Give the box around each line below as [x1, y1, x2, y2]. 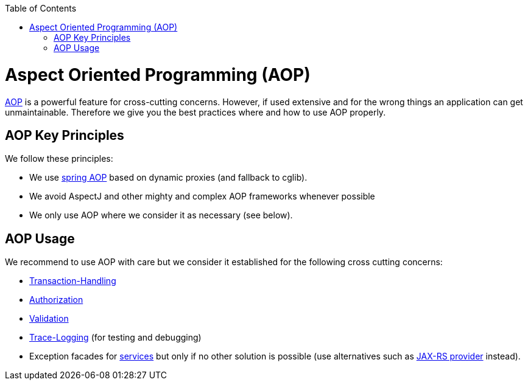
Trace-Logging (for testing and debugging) [29, 332, 202, 343]
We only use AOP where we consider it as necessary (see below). [29, 210, 293, 221]
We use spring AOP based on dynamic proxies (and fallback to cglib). [29, 172, 308, 183]
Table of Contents [5, 3, 77, 13]
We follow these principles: [5, 153, 113, 164]
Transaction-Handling [29, 276, 116, 286]
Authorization [29, 294, 83, 305]
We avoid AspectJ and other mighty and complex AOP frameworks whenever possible [29, 191, 375, 202]
